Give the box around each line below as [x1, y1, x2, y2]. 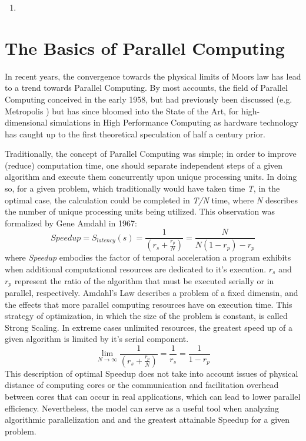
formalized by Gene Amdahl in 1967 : [5, 216, 137, 229]
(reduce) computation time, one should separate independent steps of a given [5, 159, 283, 171]
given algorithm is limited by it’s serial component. [5, 333, 189, 345]
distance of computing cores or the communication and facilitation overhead [5, 379, 279, 391]
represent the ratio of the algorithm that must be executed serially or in [14, 274, 274, 287]
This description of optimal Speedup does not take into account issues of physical [5, 367, 298, 379]
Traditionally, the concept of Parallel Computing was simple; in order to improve [5, 147, 297, 160]
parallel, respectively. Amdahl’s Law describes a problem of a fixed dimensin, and [5, 286, 298, 298]
